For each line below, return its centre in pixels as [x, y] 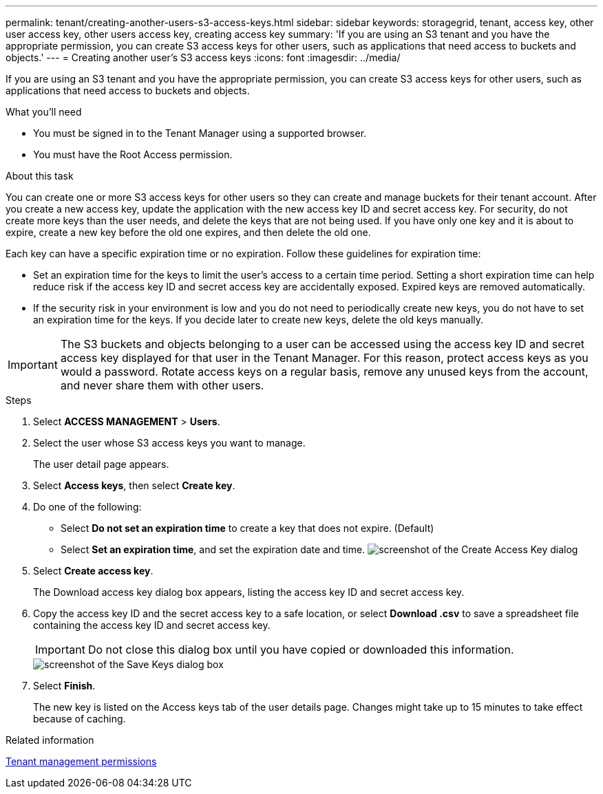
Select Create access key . [93, 571]
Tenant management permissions [81, 761]
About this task [40, 176]
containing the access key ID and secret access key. [152, 625]
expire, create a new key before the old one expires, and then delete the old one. [188, 232]
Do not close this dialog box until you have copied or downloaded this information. [301, 650]
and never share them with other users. [162, 385]
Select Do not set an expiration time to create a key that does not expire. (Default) [247, 528]
